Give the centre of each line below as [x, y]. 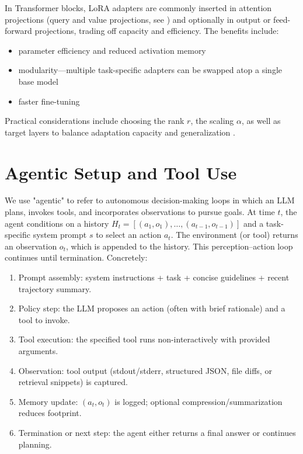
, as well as [261, 121]
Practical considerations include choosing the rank [95, 121]
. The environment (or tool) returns [234, 235]
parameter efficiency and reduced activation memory [112, 50]
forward [18, 31]
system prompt [60, 235]
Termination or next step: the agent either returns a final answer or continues [157, 432]
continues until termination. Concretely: [76, 257]
